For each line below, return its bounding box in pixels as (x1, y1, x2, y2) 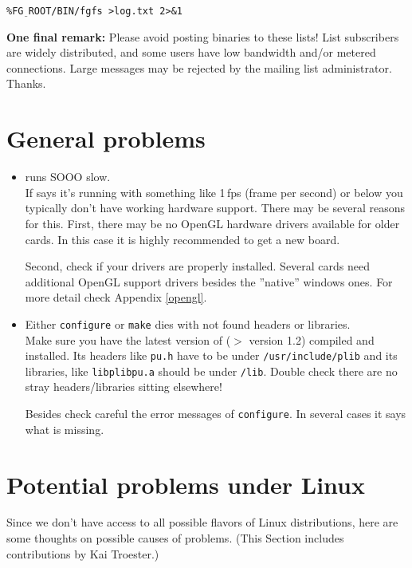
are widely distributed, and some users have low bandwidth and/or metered (6, 44, 376, 61)
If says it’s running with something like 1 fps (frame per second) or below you (25, 183, 403, 200)
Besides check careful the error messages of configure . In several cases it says (25, 405, 406, 422)
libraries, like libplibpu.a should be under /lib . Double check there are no (25, 362, 398, 379)
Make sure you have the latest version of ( (25, 331, 231, 348)
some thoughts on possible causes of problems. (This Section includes (6, 530, 344, 546)
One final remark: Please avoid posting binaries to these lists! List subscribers (6, 28, 399, 45)
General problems (6, 122, 206, 155)
